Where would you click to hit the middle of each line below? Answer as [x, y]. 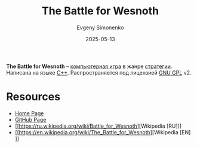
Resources [33, 97]
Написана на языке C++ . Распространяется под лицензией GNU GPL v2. [99, 72]
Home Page [29, 113]
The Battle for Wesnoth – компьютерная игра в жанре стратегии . [89, 66]
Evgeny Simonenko [100, 27]
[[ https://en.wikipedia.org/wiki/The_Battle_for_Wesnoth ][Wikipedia [97, 132]
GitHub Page [30, 119]
